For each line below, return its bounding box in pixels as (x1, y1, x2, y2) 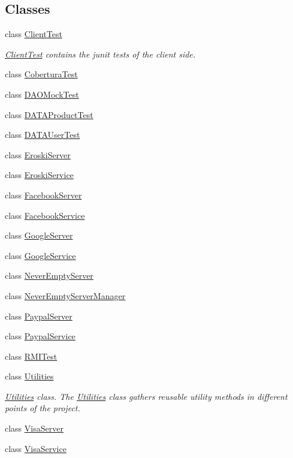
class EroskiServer (5, 148, 71, 161)
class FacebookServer (5, 188, 82, 201)
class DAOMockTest (5, 88, 79, 100)
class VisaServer (5, 422, 64, 435)
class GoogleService (5, 249, 76, 261)
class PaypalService (5, 330, 75, 342)
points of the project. (5, 402, 80, 414)
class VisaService (5, 442, 67, 454)
